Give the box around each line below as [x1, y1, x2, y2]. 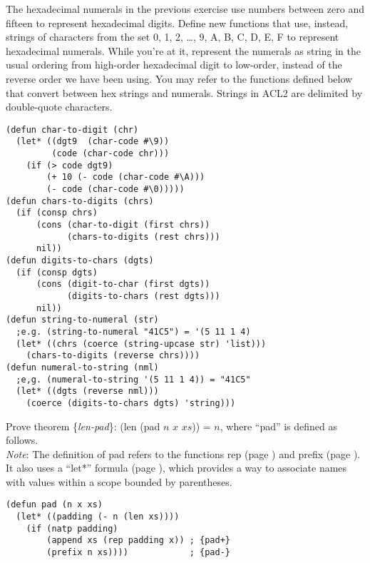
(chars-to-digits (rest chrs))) [66, 231, 220, 242]
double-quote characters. [6, 99, 113, 114]
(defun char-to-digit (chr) [6, 124, 139, 135]
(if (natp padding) [26, 523, 118, 534]
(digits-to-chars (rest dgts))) [66, 290, 220, 301]
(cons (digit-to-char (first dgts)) [36, 279, 210, 290]
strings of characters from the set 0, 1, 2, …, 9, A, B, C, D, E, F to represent [6, 29, 339, 44]
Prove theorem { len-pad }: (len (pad [6, 418, 160, 433]
